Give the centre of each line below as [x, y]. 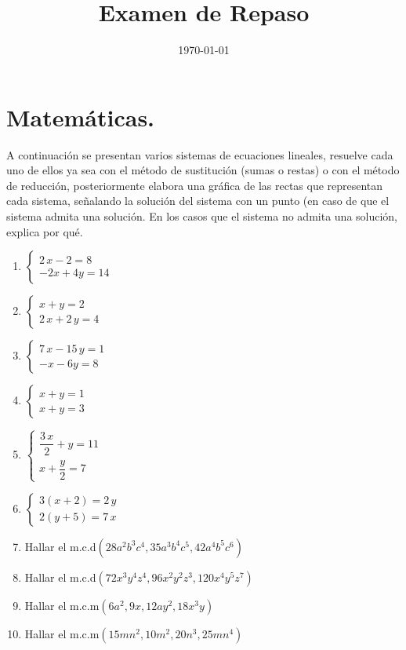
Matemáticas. [81, 117]
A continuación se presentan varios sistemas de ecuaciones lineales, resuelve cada [200, 154]
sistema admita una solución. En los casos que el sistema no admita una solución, [202, 216]
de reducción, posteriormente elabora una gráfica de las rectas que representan [195, 185]
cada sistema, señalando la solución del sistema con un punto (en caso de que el [198, 201]
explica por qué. [45, 231]
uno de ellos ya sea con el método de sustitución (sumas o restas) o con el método [203, 170]
